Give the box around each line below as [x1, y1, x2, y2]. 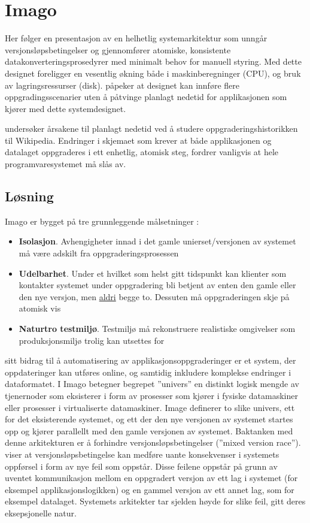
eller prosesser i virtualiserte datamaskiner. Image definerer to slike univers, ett [5, 401, 295, 413]
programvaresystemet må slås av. [5, 158, 126, 170]
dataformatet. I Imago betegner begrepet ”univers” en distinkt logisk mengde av [5, 377, 299, 390]
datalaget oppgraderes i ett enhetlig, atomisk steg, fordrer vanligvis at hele [5, 146, 279, 158]
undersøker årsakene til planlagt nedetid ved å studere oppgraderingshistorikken [5, 122, 298, 135]
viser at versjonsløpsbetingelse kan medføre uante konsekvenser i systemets [5, 448, 279, 460]
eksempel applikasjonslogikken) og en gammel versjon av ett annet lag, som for [5, 483, 294, 495]
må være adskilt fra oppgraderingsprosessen [19, 247, 179, 259]
